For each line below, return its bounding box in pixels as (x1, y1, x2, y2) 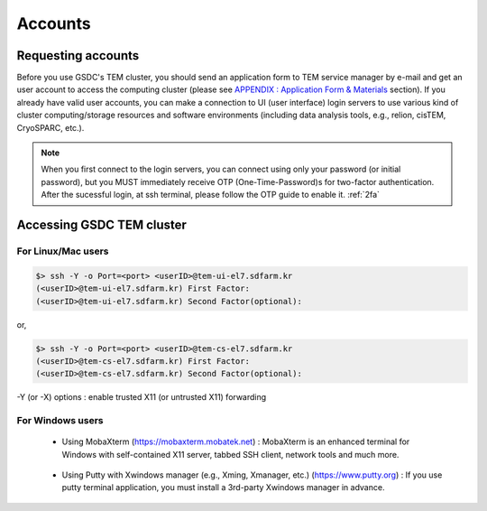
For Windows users (16, 414, 104, 427)
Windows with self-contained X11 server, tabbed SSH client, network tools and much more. (61, 449, 400, 460)
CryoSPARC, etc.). (16, 122, 85, 133)
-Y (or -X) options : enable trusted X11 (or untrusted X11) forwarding (16, 392, 267, 403)
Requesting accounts (16, 48, 140, 63)
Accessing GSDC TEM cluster (16, 218, 187, 232)
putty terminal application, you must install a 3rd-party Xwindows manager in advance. (61, 482, 385, 493)
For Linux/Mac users (16, 245, 109, 257)
